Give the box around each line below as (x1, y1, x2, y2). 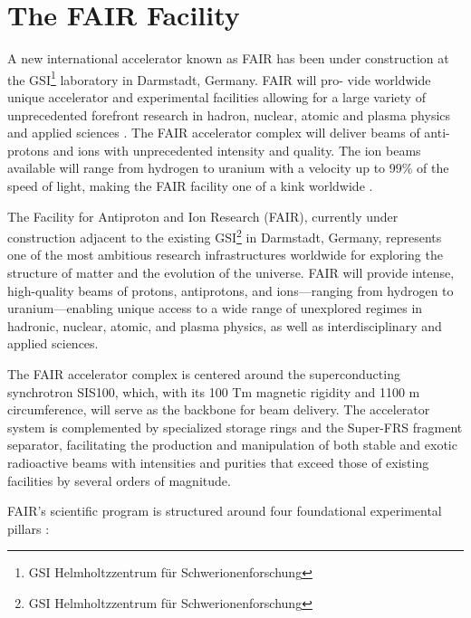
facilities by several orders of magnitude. (7, 471, 231, 490)
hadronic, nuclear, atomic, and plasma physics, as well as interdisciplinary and (7, 316, 442, 335)
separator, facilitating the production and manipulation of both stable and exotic (7, 435, 457, 454)
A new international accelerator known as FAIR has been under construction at (7, 49, 449, 68)
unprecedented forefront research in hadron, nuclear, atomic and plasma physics (7, 105, 451, 124)
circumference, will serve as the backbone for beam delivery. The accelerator (7, 400, 430, 419)
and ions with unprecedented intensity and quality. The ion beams (53, 140, 421, 159)
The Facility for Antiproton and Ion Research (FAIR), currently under (7, 206, 399, 225)
